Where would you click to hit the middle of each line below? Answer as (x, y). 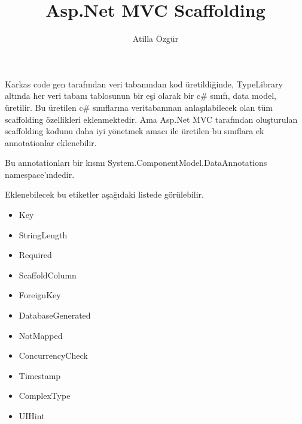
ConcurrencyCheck (53, 355)
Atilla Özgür (155, 39)
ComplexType (45, 396)
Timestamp (40, 375)
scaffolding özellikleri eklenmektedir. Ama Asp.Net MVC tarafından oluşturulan (151, 119)
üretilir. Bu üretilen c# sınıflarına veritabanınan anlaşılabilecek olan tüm (139, 107)
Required (35, 255)
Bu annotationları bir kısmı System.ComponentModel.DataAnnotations (136, 163)
